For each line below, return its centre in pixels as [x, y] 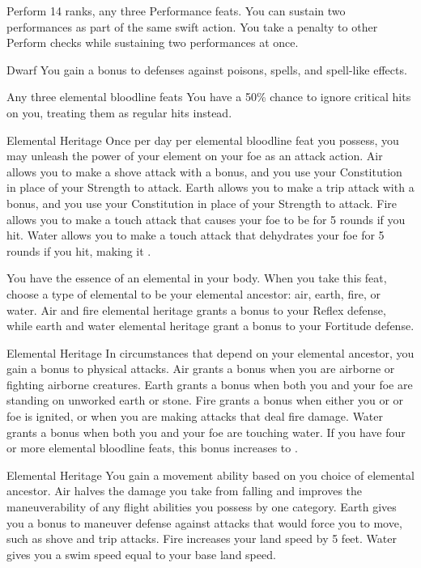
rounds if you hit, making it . [79, 250]
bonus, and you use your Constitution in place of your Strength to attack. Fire [202, 203]
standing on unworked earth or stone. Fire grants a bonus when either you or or [205, 400]
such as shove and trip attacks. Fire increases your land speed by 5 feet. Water [202, 538]
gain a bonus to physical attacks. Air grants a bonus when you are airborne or [201, 369]
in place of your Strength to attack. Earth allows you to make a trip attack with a [210, 187]
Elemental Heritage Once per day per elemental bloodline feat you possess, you [203, 140]
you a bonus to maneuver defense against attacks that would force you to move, [204, 522]
